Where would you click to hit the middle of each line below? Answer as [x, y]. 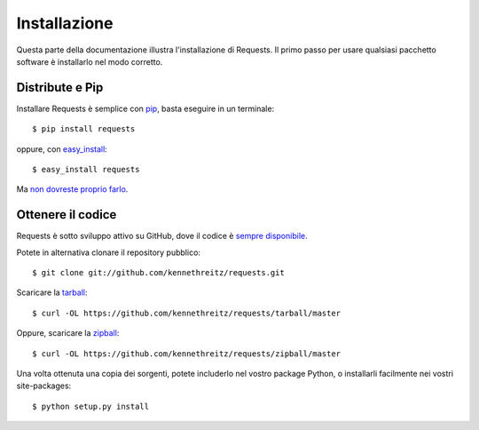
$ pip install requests [84, 129]
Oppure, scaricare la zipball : [68, 333]
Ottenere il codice [67, 215]
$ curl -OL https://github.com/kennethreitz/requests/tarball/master [187, 313]
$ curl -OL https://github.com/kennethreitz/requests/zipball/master [187, 354]
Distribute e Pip [60, 88]
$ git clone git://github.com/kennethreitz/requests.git [159, 273]
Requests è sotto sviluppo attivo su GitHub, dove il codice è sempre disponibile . [162, 236]
